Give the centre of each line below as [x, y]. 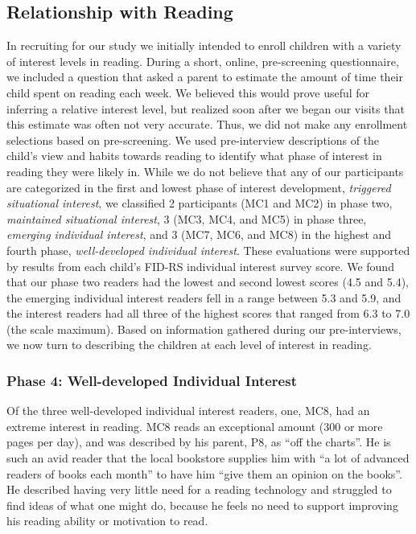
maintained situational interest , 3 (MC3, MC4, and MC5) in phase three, [187, 218]
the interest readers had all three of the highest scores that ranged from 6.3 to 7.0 [208, 313]
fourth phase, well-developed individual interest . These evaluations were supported [208, 250]
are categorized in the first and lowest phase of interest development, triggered [199, 187]
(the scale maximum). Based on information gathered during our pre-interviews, [204, 329]
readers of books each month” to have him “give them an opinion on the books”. [204, 473]
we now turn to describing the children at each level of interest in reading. [189, 345]
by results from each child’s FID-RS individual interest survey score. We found [200, 266]
